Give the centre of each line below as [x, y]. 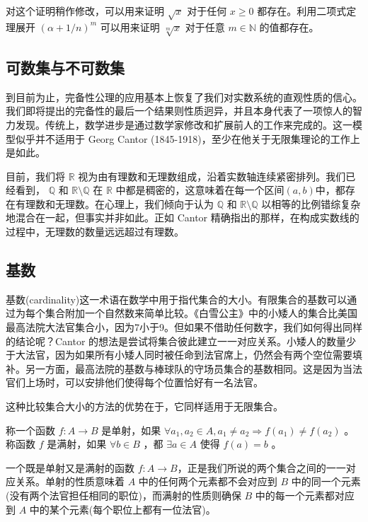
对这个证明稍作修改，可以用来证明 [85, 11]
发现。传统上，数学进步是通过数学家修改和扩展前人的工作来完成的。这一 [184, 124]
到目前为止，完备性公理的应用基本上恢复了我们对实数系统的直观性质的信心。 [184, 97]
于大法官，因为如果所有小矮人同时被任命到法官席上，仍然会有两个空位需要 [179, 355]
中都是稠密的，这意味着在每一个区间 [200, 190]
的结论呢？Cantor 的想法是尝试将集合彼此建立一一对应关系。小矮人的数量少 [181, 341]
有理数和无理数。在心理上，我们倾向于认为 [114, 203]
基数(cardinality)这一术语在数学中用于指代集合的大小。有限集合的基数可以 [177, 299]
